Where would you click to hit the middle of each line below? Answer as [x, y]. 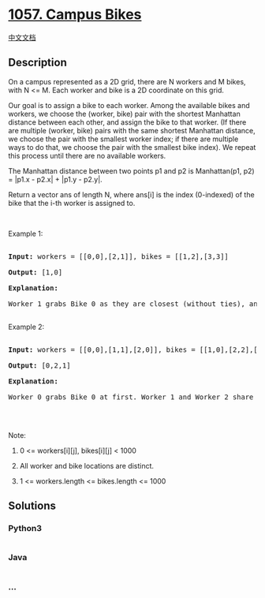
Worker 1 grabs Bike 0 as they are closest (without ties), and [135, 304]
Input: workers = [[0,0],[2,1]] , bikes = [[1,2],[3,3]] [118, 256]
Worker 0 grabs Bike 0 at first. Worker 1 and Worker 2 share [131, 397]
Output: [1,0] [35, 272]
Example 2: [26, 327]
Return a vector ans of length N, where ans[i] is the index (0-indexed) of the [131, 194]
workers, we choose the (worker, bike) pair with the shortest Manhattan [124, 114]
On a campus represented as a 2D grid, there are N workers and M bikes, [127, 81]
